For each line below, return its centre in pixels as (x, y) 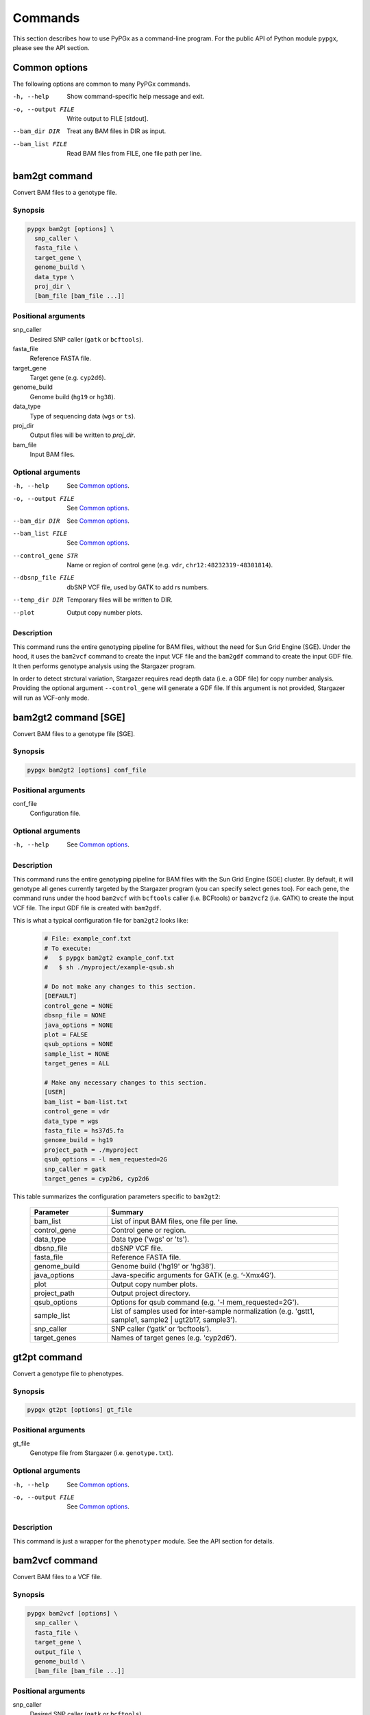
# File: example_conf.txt (88, 939)
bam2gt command (53, 176)
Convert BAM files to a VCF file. (57, 1577)
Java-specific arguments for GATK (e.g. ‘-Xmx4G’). (193, 1275)
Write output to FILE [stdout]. (108, 119)
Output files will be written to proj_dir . (83, 435)
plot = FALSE (66, 1035)
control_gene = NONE (78, 1006)
